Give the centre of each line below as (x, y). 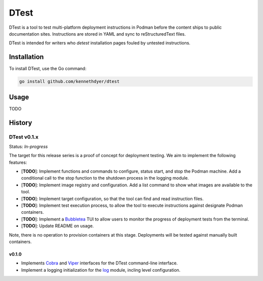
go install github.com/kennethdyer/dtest (69, 81)
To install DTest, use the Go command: (48, 69)
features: (18, 162)
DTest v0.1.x (24, 137)
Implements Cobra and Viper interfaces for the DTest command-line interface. (99, 263)
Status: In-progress (28, 146)
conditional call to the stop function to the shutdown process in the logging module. (105, 178)
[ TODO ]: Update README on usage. (57, 226)
